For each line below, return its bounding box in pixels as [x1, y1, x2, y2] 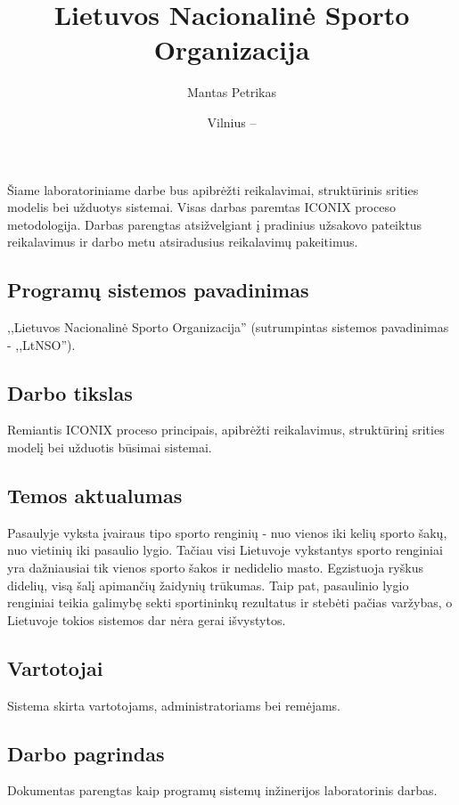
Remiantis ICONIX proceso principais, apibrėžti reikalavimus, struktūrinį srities [7, 420, 445, 439]
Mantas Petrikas [187, 83, 276, 102]
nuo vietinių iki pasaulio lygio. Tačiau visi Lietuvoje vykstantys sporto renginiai [7, 541, 443, 559]
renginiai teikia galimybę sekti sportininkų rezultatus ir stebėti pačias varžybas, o [7, 593, 453, 612]
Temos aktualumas [7, 482, 183, 509]
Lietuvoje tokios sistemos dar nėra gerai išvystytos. [7, 610, 286, 629]
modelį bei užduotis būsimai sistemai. [7, 438, 212, 457]
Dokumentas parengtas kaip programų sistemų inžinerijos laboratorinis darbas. [7, 781, 438, 800]
